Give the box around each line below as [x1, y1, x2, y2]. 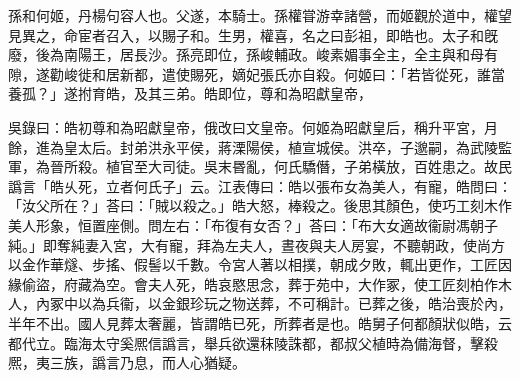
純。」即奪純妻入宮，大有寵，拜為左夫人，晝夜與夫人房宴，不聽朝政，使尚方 [8, 234, 505, 255]
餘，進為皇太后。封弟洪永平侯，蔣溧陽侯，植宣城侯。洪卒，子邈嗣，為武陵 [8, 136, 498, 157]
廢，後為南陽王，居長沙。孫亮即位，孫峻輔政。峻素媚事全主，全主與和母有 [8, 44, 498, 65]
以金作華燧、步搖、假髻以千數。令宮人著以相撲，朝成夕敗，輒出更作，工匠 [8, 254, 498, 275]
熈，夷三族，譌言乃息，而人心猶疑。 [8, 352, 246, 373]
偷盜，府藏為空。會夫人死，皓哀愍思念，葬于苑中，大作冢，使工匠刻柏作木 [21, 273, 512, 294]
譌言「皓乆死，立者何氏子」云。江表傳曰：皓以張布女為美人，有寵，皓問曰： [8, 175, 512, 196]
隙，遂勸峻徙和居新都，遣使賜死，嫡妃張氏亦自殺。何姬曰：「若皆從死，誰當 [8, 63, 505, 84]
